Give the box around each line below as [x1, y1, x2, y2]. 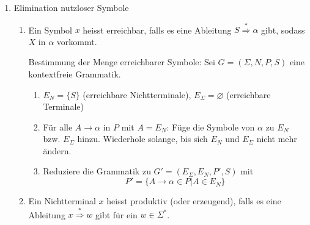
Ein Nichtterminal [28, 195, 96, 207]
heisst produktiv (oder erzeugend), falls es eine [106, 195, 281, 207]
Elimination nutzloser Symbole [13, 1, 129, 13]
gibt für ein [95, 208, 138, 221]
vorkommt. [56, 35, 97, 48]
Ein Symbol [28, 23, 72, 36]
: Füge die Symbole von [166, 120, 255, 133]
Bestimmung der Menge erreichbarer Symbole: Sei [28, 55, 215, 68]
